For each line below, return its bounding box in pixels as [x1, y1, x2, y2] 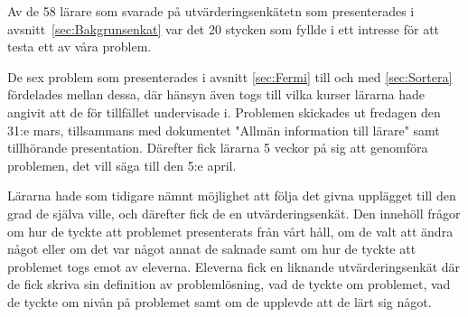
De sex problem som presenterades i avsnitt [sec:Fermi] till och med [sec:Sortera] [7, 67, 453, 86]
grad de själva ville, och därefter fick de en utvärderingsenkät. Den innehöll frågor [7, 203, 461, 222]
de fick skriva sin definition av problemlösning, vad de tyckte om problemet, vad [7, 275, 451, 294]
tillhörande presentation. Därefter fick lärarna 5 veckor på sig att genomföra [7, 138, 428, 157]
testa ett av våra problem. [7, 37, 152, 56]
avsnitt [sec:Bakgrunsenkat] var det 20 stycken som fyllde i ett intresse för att [7, 19, 440, 38]
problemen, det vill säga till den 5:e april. [7, 155, 237, 174]
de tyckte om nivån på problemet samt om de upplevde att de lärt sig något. [7, 292, 432, 311]
